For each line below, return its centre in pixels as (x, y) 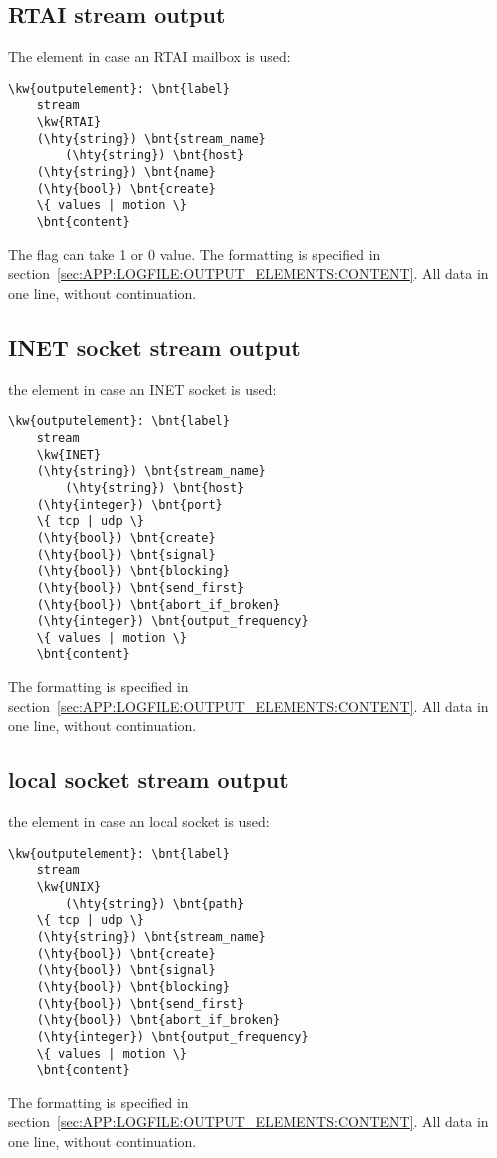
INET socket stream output (154, 346)
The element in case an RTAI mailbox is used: (149, 56)
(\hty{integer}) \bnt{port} (129, 504)
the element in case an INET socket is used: (142, 388)
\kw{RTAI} (69, 122)
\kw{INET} (69, 454)
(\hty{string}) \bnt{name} (126, 172)
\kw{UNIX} (69, 887)
